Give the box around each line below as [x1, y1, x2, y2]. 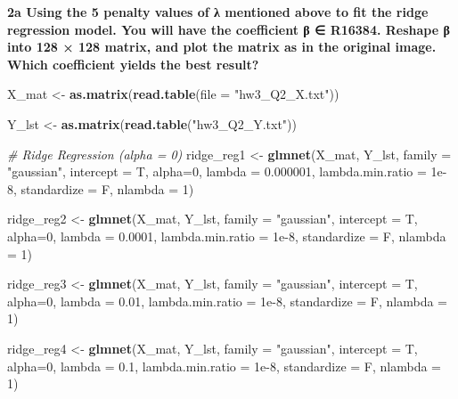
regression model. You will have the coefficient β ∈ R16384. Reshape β [7, 20, 450, 38]
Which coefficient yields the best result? [7, 54, 259, 73]
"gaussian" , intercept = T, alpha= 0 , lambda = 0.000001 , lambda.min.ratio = [7, 162, 427, 181]
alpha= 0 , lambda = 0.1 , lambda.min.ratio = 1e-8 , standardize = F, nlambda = [7, 356, 442, 375]
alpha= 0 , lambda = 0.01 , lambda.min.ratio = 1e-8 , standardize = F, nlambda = [7, 291, 448, 310]
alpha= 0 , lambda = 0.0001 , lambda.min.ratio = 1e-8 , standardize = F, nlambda [7, 226, 446, 245]
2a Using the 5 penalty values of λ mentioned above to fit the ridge [7, 3, 429, 20]
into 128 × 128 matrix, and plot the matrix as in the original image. [7, 37, 437, 56]
